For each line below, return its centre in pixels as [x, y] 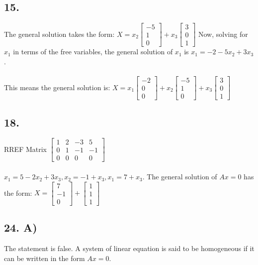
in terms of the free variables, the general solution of [93, 52]
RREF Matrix [26, 149]
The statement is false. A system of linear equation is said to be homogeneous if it [129, 248]
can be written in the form [44, 258]
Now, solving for [223, 34]
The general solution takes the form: [59, 34]
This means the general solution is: [57, 87]
